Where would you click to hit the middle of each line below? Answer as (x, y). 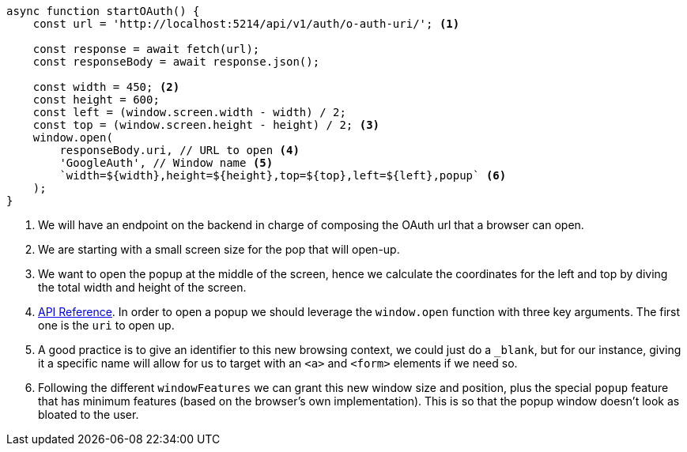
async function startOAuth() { (103, 11)
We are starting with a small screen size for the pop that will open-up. (219, 249)
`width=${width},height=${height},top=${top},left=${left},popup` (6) (283, 175)
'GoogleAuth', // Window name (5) (166, 163)
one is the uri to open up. (106, 325)
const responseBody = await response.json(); (176, 62)
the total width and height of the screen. (142, 287)
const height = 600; (96, 100)
